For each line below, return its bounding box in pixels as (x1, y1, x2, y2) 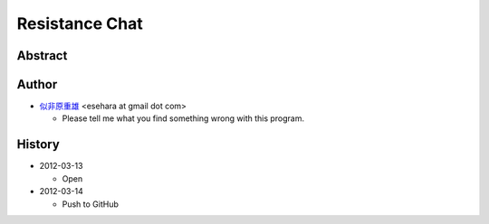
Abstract (16, 48, 68, 63)
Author (16, 77, 58, 92)
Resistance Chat (16, 14, 144, 33)
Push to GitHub (62, 199, 120, 210)
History (16, 136, 61, 153)
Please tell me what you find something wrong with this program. (62, 113, 305, 124)
